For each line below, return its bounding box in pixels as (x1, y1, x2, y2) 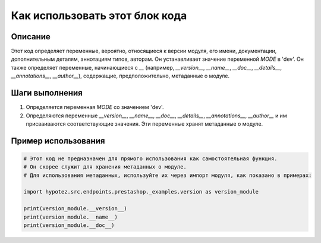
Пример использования (11, 136, 105, 146)
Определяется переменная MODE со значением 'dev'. (26, 104, 164, 111)
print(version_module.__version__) (23, 205, 127, 212)
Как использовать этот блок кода (11, 9, 187, 22)
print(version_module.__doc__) (23, 222, 115, 229)
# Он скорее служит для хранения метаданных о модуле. (23, 164, 187, 170)
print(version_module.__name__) (23, 213, 118, 220)
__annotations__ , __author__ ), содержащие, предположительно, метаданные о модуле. (11, 72, 230, 80)
